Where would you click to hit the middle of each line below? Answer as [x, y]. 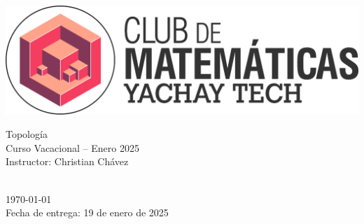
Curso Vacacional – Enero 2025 [72, 147]
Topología [27, 134]
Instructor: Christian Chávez [67, 161]
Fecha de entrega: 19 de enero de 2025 [87, 212]
